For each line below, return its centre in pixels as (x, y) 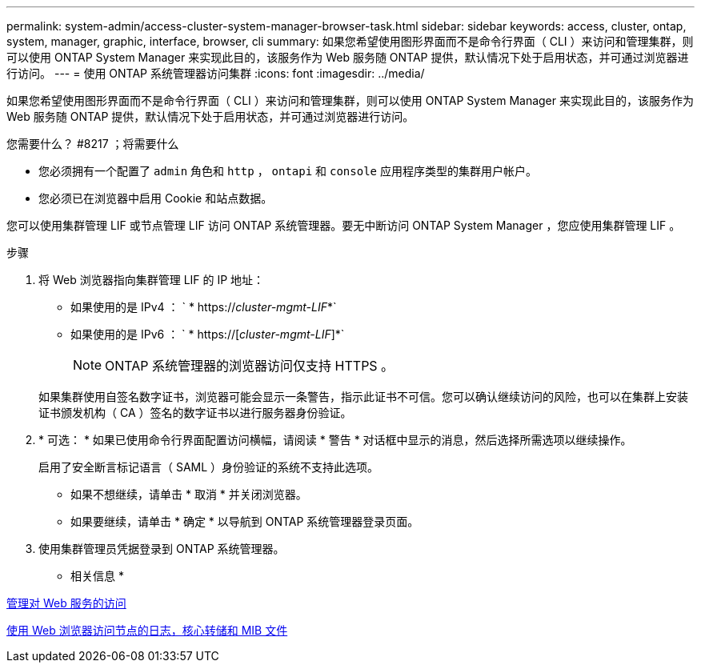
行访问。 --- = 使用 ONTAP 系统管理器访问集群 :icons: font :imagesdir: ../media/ (216, 73)
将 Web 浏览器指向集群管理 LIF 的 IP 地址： (152, 280)
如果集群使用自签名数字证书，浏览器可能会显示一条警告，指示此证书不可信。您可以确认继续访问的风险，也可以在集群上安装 (363, 397)
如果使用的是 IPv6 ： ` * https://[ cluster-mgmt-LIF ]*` (208, 334)
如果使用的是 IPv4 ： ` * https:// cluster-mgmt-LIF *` (204, 307)
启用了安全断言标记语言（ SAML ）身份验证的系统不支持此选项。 (209, 467)
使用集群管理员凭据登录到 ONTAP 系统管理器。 (162, 549)
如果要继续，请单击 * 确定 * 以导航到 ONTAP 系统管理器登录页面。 (245, 521)
